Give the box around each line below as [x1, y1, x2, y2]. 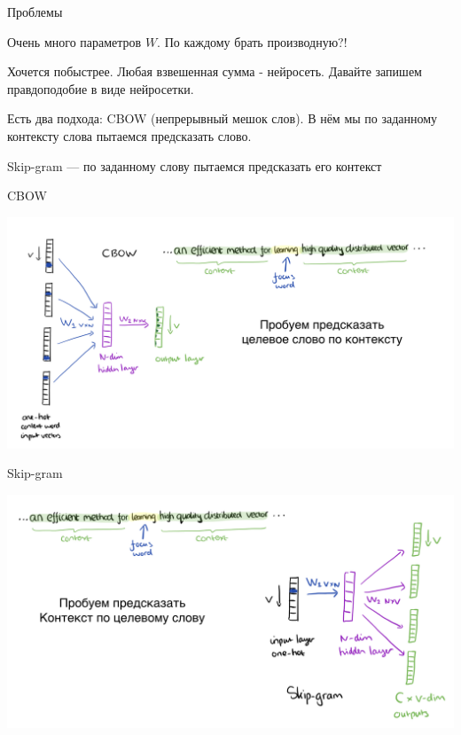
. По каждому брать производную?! [157, 32, 348, 51]
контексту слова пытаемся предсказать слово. [7, 126, 252, 145]
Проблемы [7, 3, 63, 20]
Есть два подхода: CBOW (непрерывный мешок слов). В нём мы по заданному [7, 109, 438, 128]
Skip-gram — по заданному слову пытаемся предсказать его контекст [7, 156, 382, 175]
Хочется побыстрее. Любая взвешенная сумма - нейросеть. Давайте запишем [7, 62, 422, 81]
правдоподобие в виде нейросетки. [7, 79, 194, 98]
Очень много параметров [7, 32, 142, 51]
